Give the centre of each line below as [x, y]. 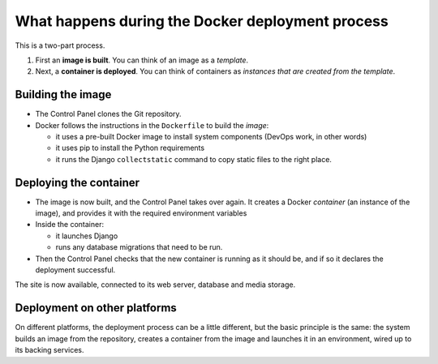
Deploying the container [77, 182]
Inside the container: [70, 225]
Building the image [63, 94]
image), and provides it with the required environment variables [141, 213]
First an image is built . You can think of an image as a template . [142, 60]
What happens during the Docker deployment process [202, 21]
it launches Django [87, 236]
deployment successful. [75, 270]
